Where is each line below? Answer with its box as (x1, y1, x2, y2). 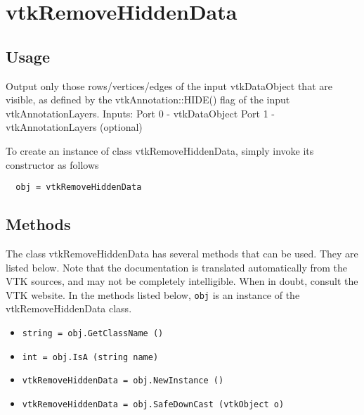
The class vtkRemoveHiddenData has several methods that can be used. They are (6, 246, 358, 260)
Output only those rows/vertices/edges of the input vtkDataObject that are (6, 78, 332, 93)
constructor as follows (6, 157, 99, 172)
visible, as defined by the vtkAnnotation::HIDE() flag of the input (6, 92, 290, 107)
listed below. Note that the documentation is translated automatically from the (6, 260, 348, 274)
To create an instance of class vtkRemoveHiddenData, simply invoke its (6, 143, 314, 158)
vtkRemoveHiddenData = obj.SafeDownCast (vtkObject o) (22, 400, 285, 409)
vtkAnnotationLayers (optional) (6, 120, 143, 134)
